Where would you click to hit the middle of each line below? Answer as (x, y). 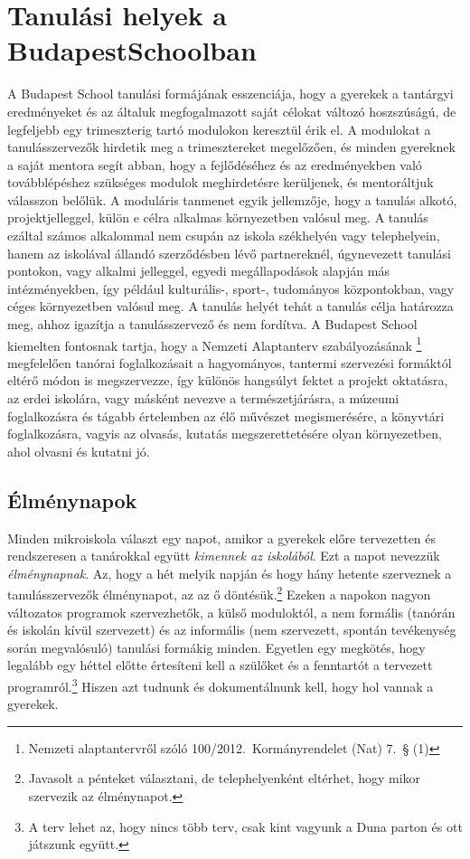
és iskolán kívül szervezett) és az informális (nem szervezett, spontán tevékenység (232, 630)
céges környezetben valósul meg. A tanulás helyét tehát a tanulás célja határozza (230, 306)
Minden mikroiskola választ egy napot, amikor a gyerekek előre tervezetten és (222, 538)
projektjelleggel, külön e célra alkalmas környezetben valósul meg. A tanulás (218, 217)
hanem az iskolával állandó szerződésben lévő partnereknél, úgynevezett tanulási (229, 253)
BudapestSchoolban (132, 50)
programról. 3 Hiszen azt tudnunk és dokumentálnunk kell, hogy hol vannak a (221, 685)
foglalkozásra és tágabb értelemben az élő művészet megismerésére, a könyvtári (226, 415)
